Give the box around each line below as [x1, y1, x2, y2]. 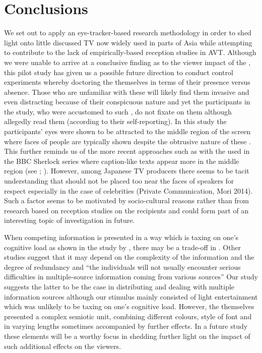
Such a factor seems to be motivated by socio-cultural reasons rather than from [4, 195, 249, 206]
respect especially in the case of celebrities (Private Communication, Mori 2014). [4, 185, 253, 196]
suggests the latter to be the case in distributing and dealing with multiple [4, 281, 235, 291]
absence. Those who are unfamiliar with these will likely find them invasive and [4, 86, 249, 97]
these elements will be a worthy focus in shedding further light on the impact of [4, 330, 250, 341]
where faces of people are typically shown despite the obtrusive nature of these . [4, 136, 251, 146]
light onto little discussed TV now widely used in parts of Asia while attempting [4, 37, 252, 47]
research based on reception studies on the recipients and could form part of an [4, 205, 249, 215]
